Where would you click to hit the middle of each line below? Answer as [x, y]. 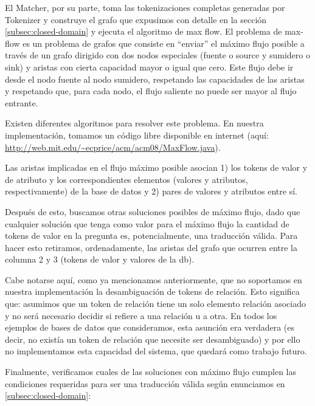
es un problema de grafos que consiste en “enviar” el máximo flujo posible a [164, 43]
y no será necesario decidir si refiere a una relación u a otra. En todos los [141, 315]
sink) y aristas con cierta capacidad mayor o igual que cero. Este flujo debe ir [149, 67]
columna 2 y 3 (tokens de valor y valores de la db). [100, 259]
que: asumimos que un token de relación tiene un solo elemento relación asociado [156, 304]
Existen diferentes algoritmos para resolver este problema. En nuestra [134, 123]
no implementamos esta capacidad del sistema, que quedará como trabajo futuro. [156, 351]
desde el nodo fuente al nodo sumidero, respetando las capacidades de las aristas [155, 79]
